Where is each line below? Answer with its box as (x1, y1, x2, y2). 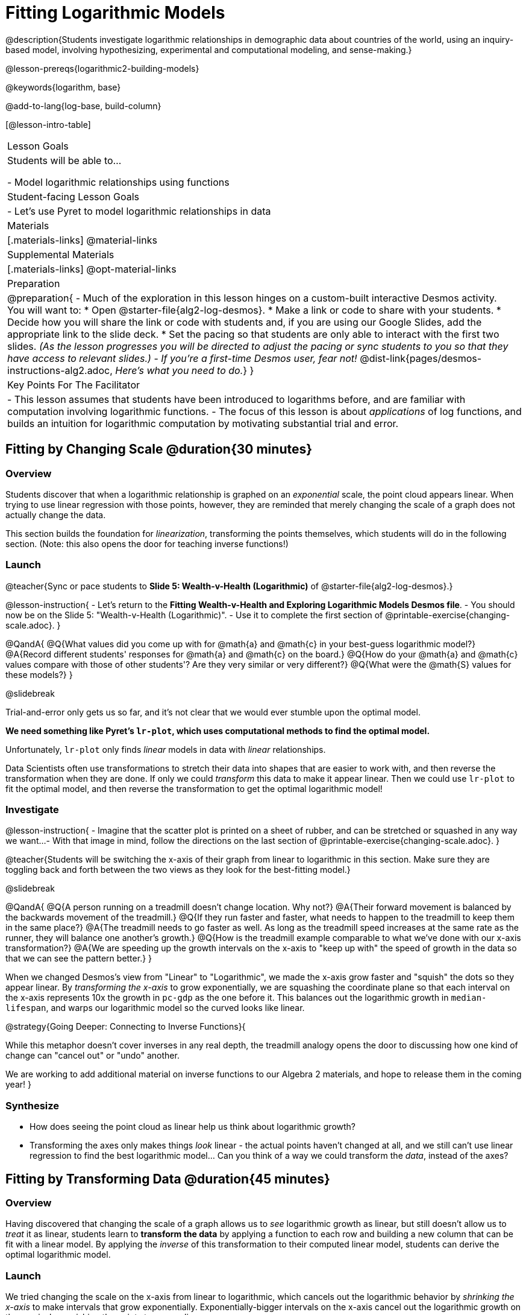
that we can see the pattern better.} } (5, 953, 152, 964)
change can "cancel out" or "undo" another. (5, 1050, 180, 1061)
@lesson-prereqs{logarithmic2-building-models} (5, 63, 199, 74)
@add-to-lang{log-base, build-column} (5, 100, 161, 111)
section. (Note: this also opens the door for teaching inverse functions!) (5, 538, 289, 549)
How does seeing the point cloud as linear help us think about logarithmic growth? (30, 1121, 356, 1132)
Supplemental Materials (7, 248, 114, 261)
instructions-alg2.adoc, (7, 364, 113, 376)
